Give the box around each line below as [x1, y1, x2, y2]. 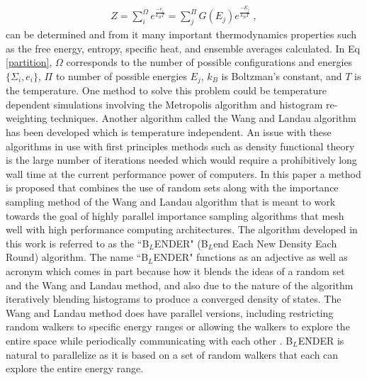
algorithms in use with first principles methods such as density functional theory [6, 138, 355, 153]
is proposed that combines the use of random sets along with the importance [6, 180, 339, 195]
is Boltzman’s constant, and [221, 68, 342, 83]
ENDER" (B [154, 235, 208, 250]
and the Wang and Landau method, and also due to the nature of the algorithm [6, 277, 354, 292]
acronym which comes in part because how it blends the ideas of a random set [6, 263, 345, 278]
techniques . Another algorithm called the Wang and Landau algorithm [50, 111, 356, 125]
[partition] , [6, 55, 52, 69]
